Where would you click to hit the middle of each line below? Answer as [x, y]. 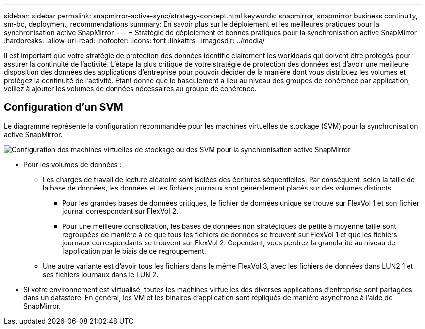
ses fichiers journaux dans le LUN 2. [101, 274]
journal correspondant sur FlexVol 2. [120, 211]
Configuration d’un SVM [64, 107]
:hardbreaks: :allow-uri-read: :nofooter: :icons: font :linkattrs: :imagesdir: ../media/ [134, 41]
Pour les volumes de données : [73, 164]
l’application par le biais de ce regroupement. [134, 251]
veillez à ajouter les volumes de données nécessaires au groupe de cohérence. [130, 89]
